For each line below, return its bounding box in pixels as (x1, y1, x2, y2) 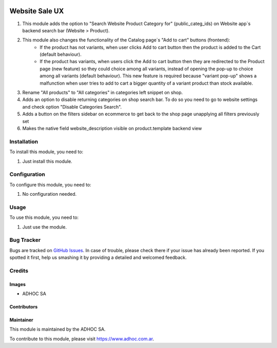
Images (9, 281, 26, 287)
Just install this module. (22, 158, 73, 164)
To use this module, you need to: (9, 214, 79, 220)
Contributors (9, 304, 38, 310)
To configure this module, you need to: (9, 181, 92, 188)
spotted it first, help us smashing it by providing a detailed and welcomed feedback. (9, 254, 187, 261)
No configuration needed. (22, 191, 77, 197)
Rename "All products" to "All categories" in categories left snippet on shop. (22, 90, 183, 96)
